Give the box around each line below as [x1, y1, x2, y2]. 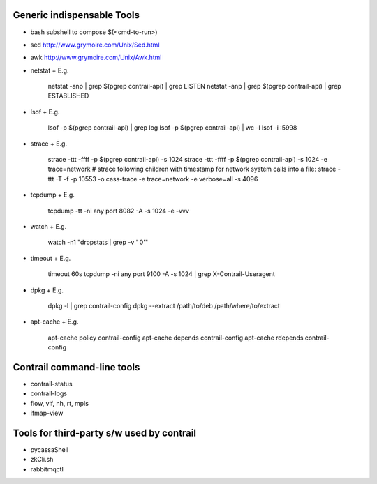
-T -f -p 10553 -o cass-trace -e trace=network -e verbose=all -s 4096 [55, 174, 258, 183]
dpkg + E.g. [30, 286, 64, 294]
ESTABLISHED [47, 91, 89, 100]
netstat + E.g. [30, 66, 69, 75]
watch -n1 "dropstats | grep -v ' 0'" [47, 238, 149, 247]
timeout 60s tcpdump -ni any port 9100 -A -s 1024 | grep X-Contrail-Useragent [47, 270, 275, 278]
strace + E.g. [30, 139, 68, 148]
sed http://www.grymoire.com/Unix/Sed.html [30, 40, 160, 49]
